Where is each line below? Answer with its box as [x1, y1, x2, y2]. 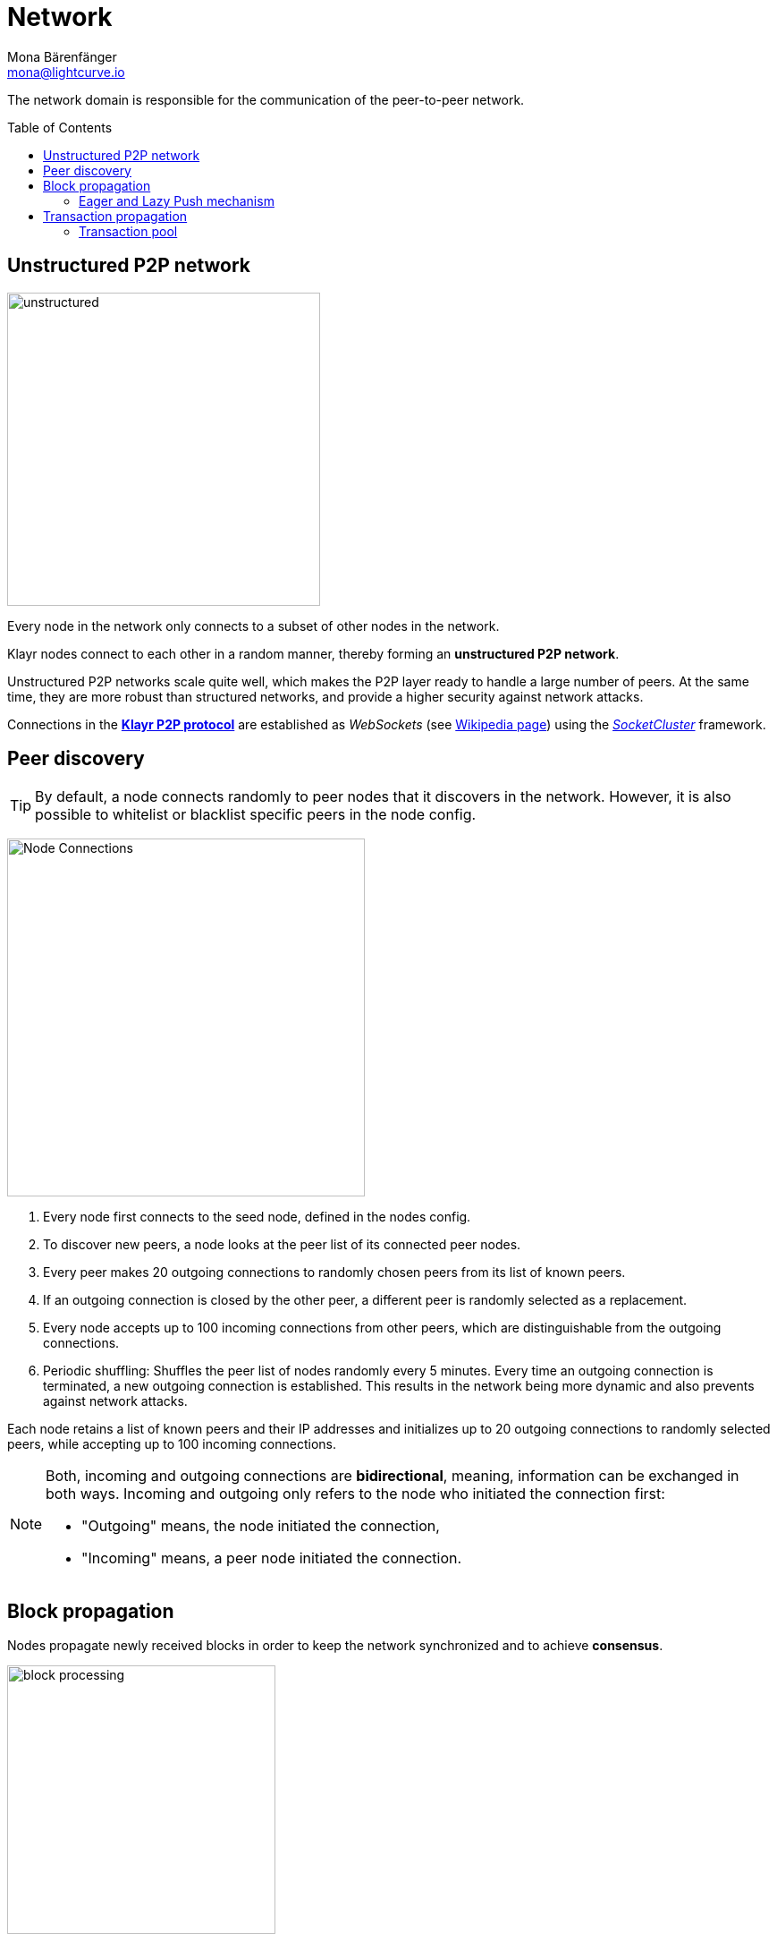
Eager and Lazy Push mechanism [79, 192, 274, 209]
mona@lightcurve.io [7, 64, 125, 80]
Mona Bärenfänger [7, 48, 117, 64]
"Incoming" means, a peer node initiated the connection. [81, 1549, 462, 1568]
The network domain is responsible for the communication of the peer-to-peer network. [7, 91, 525, 107]
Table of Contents [7, 119, 113, 135]
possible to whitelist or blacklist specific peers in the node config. [35, 805, 477, 824]
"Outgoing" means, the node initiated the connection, [81, 1517, 440, 1536]
